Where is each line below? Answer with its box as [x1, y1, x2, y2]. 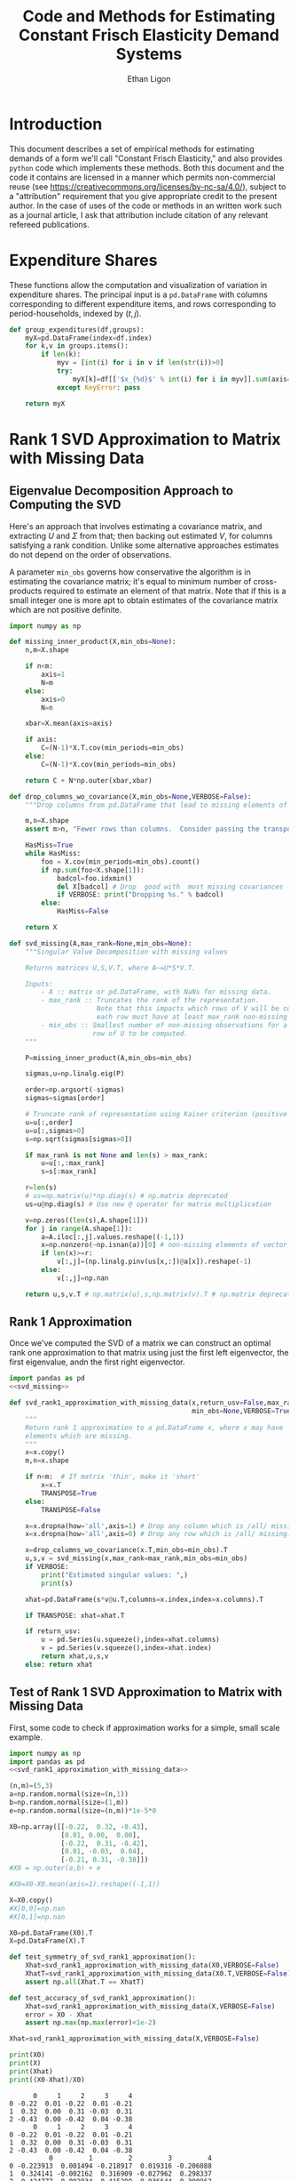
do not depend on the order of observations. [9, 549, 172, 559]
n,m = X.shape [25, 646, 69, 655]
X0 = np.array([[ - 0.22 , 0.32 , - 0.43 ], [9, 1822, 149, 1831]
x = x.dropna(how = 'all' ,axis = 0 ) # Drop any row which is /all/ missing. [25, 1530, 292, 1539]
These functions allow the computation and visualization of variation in [9, 279, 268, 290]
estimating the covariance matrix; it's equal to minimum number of [9, 575, 252, 586]
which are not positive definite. [9, 604, 122, 615]
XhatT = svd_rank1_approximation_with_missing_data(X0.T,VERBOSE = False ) [25, 1969, 292, 1978]
